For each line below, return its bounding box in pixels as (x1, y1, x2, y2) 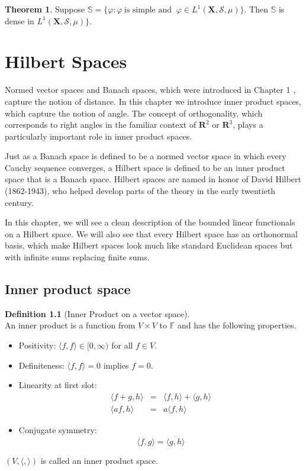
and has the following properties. (177, 319, 297, 331)
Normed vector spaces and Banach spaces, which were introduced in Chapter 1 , (5, 83, 296, 96)
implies (103, 359, 129, 371)
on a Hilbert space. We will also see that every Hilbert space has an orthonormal (5, 227, 298, 240)
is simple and (124, 6, 172, 14)
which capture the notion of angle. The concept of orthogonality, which (5, 107, 263, 119)
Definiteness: (18, 359, 65, 371)
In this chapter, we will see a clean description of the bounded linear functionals (5, 216, 295, 228)
